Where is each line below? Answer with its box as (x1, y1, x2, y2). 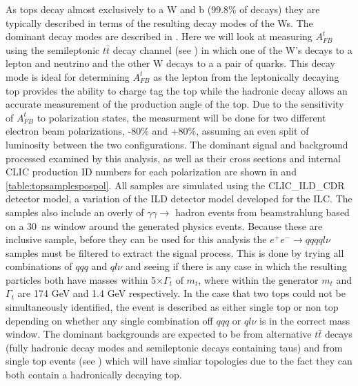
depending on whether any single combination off (6, 313, 213, 327)
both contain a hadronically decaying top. (6, 367, 182, 382)
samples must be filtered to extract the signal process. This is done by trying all (6, 245, 344, 260)
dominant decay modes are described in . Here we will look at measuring (6, 29, 312, 44)
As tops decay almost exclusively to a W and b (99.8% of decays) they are (6, 2, 320, 16)
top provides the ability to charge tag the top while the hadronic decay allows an (6, 83, 348, 97)
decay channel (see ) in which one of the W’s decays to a (112, 42, 352, 57)
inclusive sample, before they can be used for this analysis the (6, 232, 267, 247)
